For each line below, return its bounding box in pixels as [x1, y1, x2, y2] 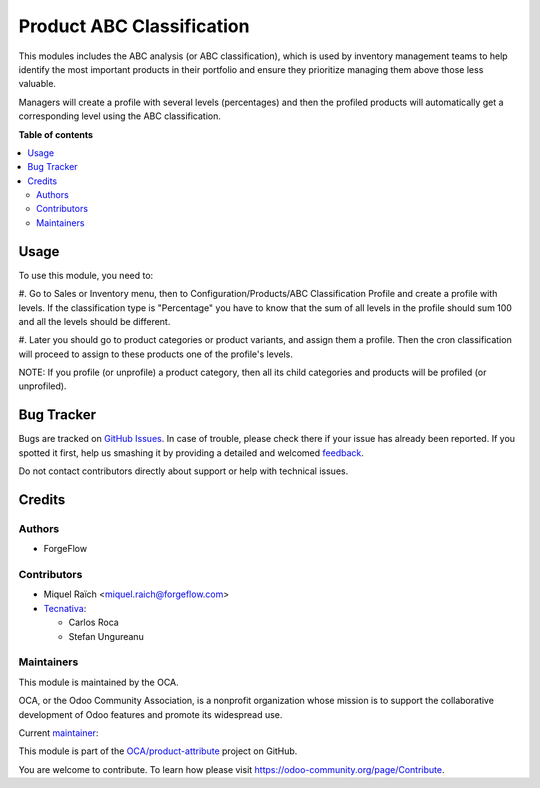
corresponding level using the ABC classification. [18, 110, 222, 122]
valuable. [18, 78, 57, 90]
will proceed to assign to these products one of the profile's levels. [18, 348, 294, 360]
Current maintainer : [18, 726, 99, 739]
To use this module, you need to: [18, 269, 154, 281]
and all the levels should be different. [18, 315, 171, 327]
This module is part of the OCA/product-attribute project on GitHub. [18, 745, 298, 757]
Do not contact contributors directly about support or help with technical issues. [18, 465, 349, 477]
